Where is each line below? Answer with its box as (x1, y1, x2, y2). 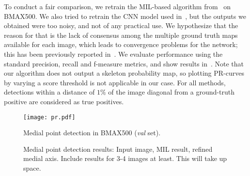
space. (23, 162, 41, 173)
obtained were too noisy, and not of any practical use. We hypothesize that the (4, 20, 238, 31)
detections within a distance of (4, 87, 95, 97)
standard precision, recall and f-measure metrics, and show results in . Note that (4, 58, 244, 68)
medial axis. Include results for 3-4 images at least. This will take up (23, 153, 227, 163)
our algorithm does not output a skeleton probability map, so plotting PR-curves (4, 68, 244, 78)
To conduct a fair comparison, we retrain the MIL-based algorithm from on (4, 1, 231, 11)
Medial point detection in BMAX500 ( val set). (23, 128, 161, 138)
